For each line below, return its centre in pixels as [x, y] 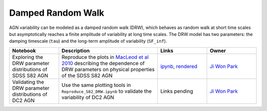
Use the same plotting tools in [96, 85]
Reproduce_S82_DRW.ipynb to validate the [107, 91]
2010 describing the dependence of [103, 63]
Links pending [177, 91]
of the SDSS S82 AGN [87, 75]
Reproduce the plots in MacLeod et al [105, 57]
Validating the [28, 82]
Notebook [24, 51]
